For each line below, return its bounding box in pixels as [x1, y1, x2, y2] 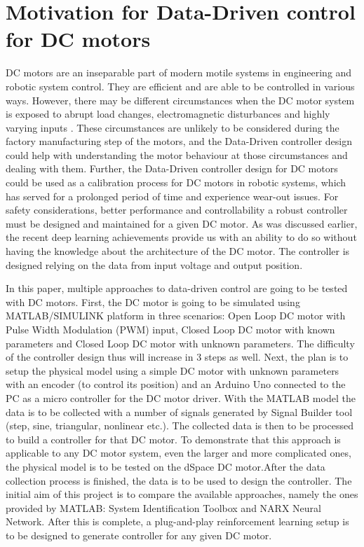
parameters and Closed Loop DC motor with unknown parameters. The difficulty [6, 335, 355, 350]
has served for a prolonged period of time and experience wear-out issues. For [6, 188, 339, 203]
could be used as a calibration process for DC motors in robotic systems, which [6, 175, 346, 190]
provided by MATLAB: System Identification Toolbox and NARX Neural [6, 500, 321, 515]
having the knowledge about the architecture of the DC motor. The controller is [6, 244, 350, 258]
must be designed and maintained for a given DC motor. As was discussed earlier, [6, 216, 358, 230]
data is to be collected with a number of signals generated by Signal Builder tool [6, 404, 353, 419]
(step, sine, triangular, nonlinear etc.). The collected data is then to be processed [6, 418, 353, 433]
